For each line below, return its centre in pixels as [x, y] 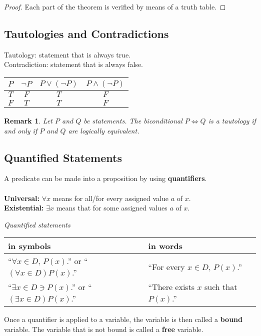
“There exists [171, 287]
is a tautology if [232, 120]
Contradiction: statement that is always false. [73, 64]
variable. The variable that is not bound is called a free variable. [104, 329]
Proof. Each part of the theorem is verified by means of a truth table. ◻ [115, 6]
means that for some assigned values [112, 208]
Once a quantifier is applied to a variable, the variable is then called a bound [123, 319]
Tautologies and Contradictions [86, 33]
